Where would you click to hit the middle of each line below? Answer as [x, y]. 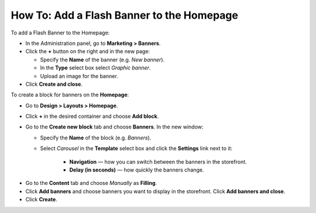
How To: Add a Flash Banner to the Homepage [124, 15]
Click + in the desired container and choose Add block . [92, 116]
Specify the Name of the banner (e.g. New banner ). [102, 60]
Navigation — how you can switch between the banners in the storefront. [158, 162]
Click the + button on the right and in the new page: [88, 51]
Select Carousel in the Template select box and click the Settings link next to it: [136, 148]
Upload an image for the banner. [79, 76]
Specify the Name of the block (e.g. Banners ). [96, 138]
